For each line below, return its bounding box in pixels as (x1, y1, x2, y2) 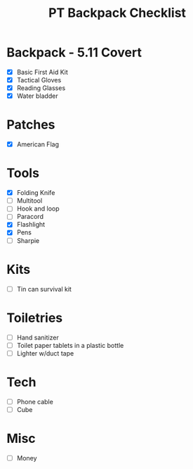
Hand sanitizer (16, 333, 59, 342)
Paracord (16, 213, 44, 221)
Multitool (16, 196, 43, 205)
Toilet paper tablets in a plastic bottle (16, 341, 124, 349)
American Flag (16, 140, 59, 149)
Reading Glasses (16, 84, 66, 92)
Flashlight (16, 220, 46, 229)
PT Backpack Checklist (48, 5, 187, 21)
